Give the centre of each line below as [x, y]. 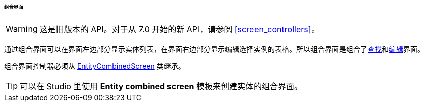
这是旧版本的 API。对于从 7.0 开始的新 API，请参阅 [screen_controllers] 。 [179, 29]
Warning [22, 29]
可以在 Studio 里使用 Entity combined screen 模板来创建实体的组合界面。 [161, 86]
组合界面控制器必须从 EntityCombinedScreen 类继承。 [95, 66]
